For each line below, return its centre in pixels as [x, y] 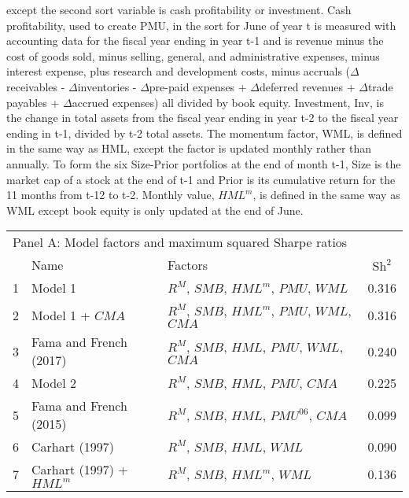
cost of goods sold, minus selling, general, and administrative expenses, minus [193, 55]
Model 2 [54, 383]
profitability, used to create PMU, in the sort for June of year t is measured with [201, 25]
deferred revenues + [308, 86]
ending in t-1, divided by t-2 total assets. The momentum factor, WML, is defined [204, 133]
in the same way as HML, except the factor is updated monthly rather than [189, 148]
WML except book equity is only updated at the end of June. [155, 210]
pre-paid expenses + [198, 86]
